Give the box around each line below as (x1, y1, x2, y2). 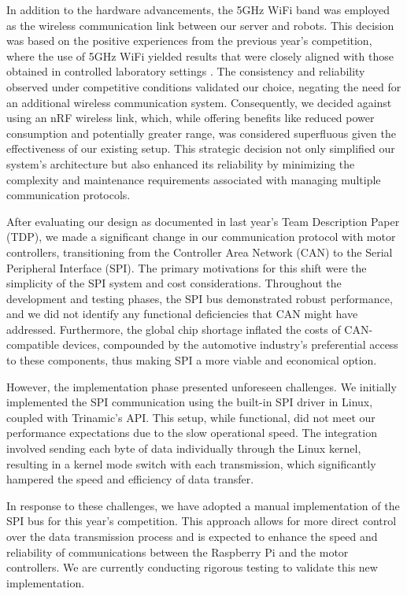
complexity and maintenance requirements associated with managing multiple (6, 171, 381, 187)
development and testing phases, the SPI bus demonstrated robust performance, (6, 290, 393, 306)
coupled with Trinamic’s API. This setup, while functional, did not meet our (6, 409, 376, 425)
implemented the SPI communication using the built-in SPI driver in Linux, (6, 394, 373, 410)
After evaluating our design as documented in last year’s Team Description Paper (6, 213, 400, 229)
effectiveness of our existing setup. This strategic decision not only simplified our (6, 140, 395, 157)
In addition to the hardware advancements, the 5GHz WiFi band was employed (6, 2, 390, 17)
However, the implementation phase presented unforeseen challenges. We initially (6, 378, 397, 394)
